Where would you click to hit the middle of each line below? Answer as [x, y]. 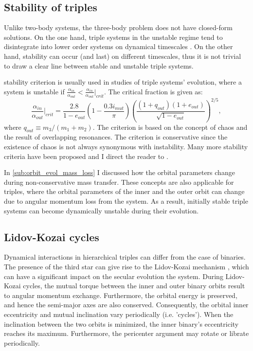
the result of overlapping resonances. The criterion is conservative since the [116, 137]
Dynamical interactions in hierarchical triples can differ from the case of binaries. [125, 257]
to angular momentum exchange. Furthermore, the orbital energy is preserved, [121, 295]
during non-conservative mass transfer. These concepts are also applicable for [119, 182]
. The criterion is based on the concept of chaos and [170, 127]
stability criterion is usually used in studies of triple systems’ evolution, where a [123, 82]
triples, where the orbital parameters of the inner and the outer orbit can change [124, 191]
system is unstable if [34, 91]
